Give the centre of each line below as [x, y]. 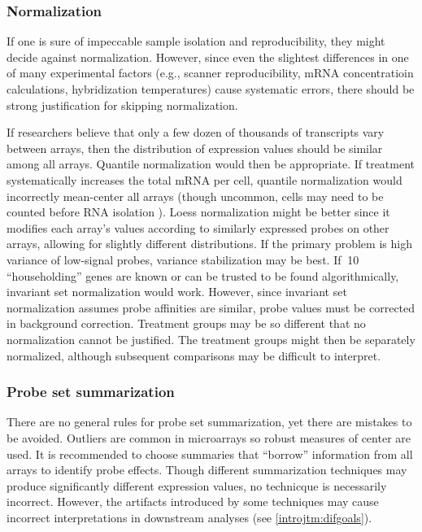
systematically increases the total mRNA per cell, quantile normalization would [204, 179]
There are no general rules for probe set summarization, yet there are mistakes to [209, 422]
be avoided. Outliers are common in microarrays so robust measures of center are [209, 437]
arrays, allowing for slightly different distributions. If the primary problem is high [209, 244]
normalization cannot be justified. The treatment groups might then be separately [211, 339]
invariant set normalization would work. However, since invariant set [177, 292]
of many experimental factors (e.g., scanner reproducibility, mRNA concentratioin [210, 73]
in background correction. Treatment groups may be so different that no [186, 323]
